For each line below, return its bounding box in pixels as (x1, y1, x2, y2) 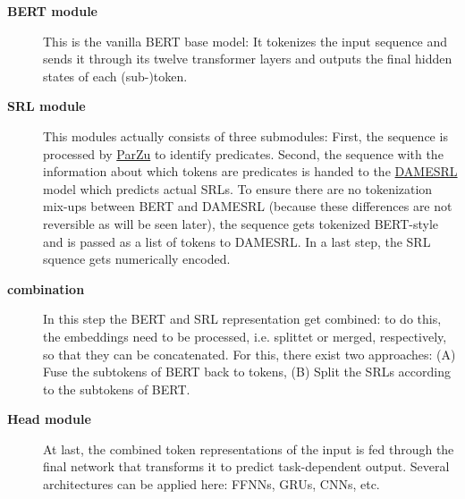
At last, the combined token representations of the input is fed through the (43, 439, 454, 458)
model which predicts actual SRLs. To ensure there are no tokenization (43, 179, 433, 198)
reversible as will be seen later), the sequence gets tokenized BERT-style (43, 214, 439, 233)
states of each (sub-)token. (43, 66, 188, 85)
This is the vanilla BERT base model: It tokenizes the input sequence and (43, 31, 448, 50)
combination (7, 279, 85, 298)
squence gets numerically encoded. (43, 249, 231, 268)
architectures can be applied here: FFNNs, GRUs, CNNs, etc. (43, 475, 380, 494)
